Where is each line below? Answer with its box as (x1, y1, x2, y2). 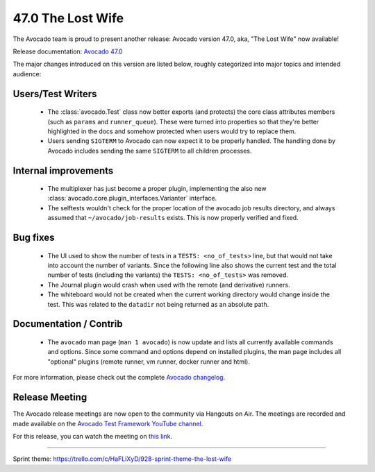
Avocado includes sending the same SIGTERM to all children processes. (47, 146, 253, 155)
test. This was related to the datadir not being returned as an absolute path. (47, 300, 269, 308)
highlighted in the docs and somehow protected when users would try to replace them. (47, 127, 297, 135)
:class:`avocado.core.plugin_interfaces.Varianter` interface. (47, 194, 217, 203)
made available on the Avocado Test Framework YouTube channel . (12, 419, 203, 428)
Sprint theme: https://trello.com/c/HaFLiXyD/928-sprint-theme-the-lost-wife (12, 455, 232, 463)
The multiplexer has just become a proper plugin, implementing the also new (47, 185, 267, 193)
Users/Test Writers (12, 87, 97, 100)
